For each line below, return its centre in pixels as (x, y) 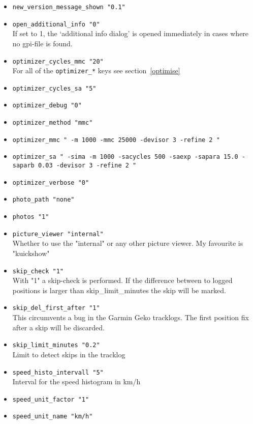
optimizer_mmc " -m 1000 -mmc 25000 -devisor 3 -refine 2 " (116, 140)
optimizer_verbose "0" (51, 182)
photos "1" (31, 217)
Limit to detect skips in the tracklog (69, 354)
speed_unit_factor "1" (51, 399)
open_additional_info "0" (56, 24)
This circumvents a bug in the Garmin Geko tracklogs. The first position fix (131, 317)
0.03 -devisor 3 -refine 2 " (87, 166)
